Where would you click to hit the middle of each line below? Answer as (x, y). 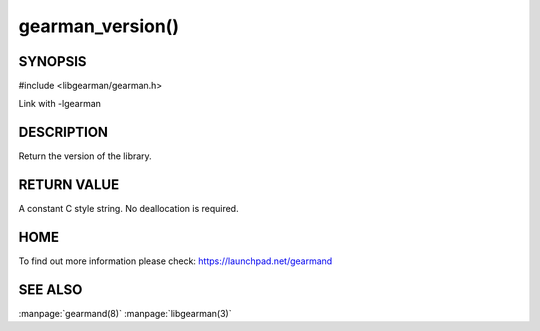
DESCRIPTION (63, 132)
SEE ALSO (50, 289)
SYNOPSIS (52, 61)
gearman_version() (99, 26)
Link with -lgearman (60, 104)
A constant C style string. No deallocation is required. (128, 209)
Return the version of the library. (85, 156)
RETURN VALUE (69, 185)
